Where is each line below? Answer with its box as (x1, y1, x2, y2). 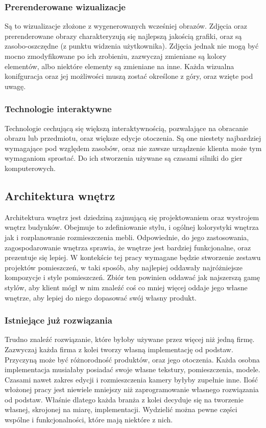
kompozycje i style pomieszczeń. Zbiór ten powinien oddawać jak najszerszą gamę (5, 272, 260, 283)
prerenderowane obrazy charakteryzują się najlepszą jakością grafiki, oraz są (5, 30, 242, 41)
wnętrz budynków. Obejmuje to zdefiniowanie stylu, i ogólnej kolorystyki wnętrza (5, 222, 259, 232)
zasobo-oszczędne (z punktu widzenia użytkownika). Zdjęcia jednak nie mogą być (5, 40, 259, 51)
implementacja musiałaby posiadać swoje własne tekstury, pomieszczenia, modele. (5, 364, 260, 375)
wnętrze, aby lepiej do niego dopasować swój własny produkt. (5, 292, 197, 303)
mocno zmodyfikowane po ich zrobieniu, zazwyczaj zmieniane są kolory (5, 51, 227, 61)
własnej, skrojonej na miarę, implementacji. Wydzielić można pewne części (5, 404, 237, 415)
